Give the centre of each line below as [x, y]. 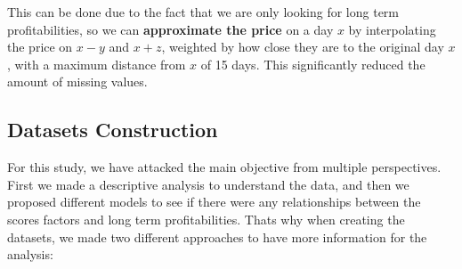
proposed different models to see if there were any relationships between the [214, 202]
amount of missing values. [77, 82]
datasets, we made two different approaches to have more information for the [217, 236]
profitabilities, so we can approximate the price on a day [170, 29]
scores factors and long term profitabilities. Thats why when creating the [206, 219]
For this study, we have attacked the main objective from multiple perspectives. [224, 167]
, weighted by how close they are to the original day [303, 47]
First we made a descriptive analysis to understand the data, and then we [208, 184]
